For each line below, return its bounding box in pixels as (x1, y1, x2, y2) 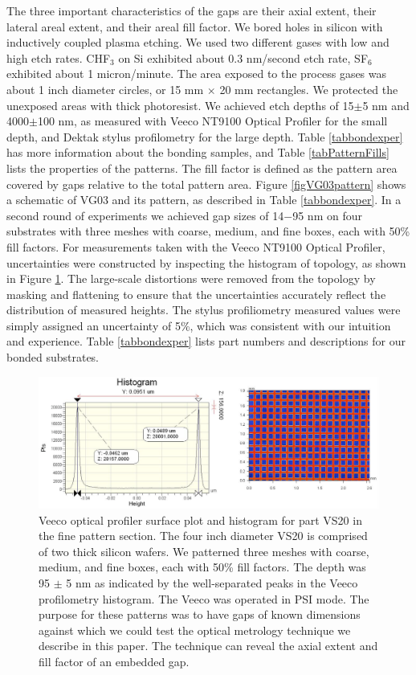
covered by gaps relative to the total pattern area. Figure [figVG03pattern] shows (6, 175, 406, 192)
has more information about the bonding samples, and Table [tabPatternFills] (6, 144, 389, 161)
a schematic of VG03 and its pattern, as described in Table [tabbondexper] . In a (6, 191, 402, 208)
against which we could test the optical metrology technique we (39, 621, 351, 638)
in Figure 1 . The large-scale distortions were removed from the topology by (6, 270, 376, 287)
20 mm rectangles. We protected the (219, 80, 398, 97)
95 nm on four (292, 207, 362, 223)
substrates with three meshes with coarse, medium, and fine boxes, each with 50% (6, 223, 410, 239)
